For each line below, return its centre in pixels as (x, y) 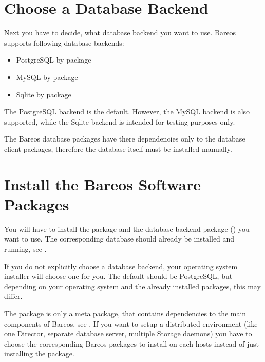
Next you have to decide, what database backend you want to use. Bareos (120, 33)
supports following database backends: (64, 42)
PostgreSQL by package (54, 60)
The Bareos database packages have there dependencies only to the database (125, 139)
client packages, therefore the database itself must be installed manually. (118, 148)
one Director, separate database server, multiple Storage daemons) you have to (128, 334)
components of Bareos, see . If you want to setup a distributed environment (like (131, 323)
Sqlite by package (44, 94)
